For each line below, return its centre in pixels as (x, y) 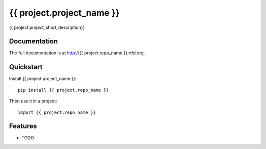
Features (23, 126)
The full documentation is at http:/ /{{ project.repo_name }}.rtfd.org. (77, 53)
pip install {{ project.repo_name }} (64, 90)
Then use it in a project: (33, 101)
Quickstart (26, 67)
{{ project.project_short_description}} (47, 27)
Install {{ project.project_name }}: (43, 79)
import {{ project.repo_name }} (57, 112)
